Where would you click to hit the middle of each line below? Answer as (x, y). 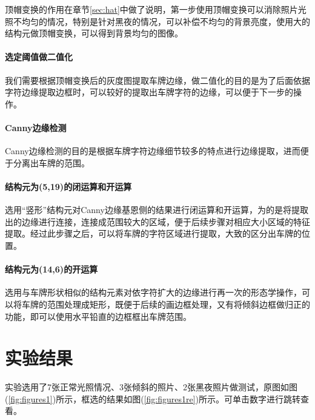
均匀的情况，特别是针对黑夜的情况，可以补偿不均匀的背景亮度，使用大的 (166, 21)
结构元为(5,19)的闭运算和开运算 (68, 186)
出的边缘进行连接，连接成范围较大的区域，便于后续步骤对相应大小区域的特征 (157, 221)
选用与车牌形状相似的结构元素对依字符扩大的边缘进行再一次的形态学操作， (153, 292)
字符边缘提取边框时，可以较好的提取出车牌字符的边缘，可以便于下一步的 (149, 92)
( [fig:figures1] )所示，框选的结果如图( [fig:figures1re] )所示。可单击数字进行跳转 (153, 398)
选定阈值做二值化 (39, 57)
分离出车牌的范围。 (51, 162)
